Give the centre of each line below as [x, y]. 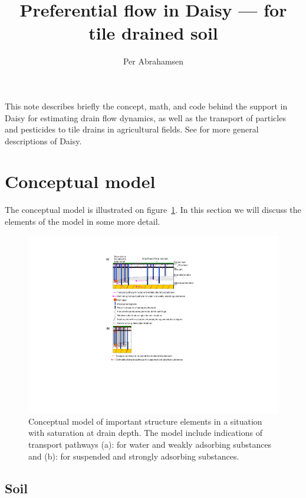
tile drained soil [153, 33]
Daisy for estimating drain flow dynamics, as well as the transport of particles [145, 117]
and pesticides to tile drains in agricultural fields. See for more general [132, 129]
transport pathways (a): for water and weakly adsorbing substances [150, 444]
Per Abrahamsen [153, 61]
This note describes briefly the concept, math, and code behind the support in [146, 106]
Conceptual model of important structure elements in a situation [145, 421]
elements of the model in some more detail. [83, 221]
